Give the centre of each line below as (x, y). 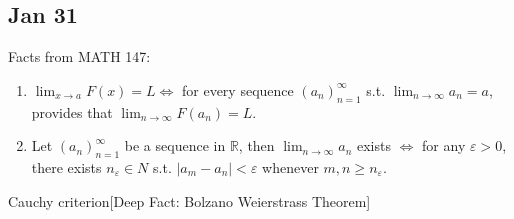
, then (256, 145)
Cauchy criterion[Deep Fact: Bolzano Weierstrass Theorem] (189, 200)
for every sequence (237, 89)
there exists (66, 166)
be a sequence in (175, 145)
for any (444, 145)
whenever (290, 166)
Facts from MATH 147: (79, 56)
